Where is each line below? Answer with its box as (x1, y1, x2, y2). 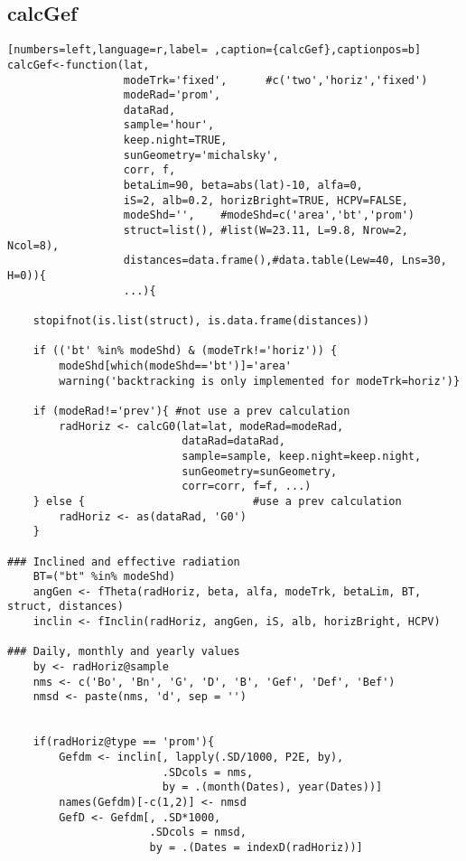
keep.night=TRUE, (123, 134, 228, 147)
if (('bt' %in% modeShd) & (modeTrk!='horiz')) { (33, 344, 338, 358)
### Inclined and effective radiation (7, 555, 240, 568)
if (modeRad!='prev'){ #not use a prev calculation (33, 404, 350, 417)
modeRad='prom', (123, 89, 221, 102)
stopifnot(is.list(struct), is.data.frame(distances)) (33, 314, 369, 328)
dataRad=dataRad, (182, 435, 285, 448)
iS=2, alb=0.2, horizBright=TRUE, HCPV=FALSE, (123, 193, 408, 207)
